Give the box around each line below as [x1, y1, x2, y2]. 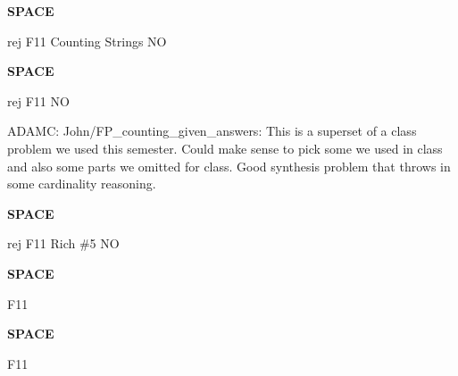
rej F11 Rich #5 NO [7, 234, 120, 253]
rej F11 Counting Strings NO [7, 31, 167, 50]
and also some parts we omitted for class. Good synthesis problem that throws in [7, 156, 451, 175]
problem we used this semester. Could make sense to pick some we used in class [7, 138, 443, 157]
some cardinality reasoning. [7, 174, 156, 193]
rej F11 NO [7, 91, 70, 110]
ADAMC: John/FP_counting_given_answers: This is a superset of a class [7, 121, 417, 140]
